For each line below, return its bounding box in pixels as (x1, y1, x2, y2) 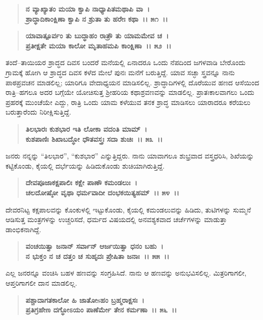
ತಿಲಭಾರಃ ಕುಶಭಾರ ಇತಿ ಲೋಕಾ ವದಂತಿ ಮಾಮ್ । (25, 123, 147, 134)
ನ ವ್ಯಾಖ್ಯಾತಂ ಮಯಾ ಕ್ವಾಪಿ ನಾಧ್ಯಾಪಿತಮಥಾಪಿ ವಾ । (25, 4, 150, 14)
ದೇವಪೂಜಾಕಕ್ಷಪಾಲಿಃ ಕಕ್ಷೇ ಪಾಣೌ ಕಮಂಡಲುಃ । (25, 177, 137, 188)
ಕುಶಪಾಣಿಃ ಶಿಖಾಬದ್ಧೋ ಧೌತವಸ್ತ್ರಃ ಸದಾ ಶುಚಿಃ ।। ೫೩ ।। (25, 133, 163, 144)
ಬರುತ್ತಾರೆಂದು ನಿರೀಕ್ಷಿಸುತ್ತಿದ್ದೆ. (6, 106, 71, 117)
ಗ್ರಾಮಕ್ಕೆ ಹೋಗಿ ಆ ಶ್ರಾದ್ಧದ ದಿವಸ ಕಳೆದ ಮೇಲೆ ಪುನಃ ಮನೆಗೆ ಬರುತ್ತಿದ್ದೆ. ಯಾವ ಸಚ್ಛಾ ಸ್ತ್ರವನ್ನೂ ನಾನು (6, 67, 235, 77)
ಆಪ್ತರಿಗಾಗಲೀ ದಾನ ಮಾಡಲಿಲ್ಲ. (6, 278, 77, 288)
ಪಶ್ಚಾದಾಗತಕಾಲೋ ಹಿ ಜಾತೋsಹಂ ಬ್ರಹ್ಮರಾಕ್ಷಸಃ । (25, 294, 144, 305)
